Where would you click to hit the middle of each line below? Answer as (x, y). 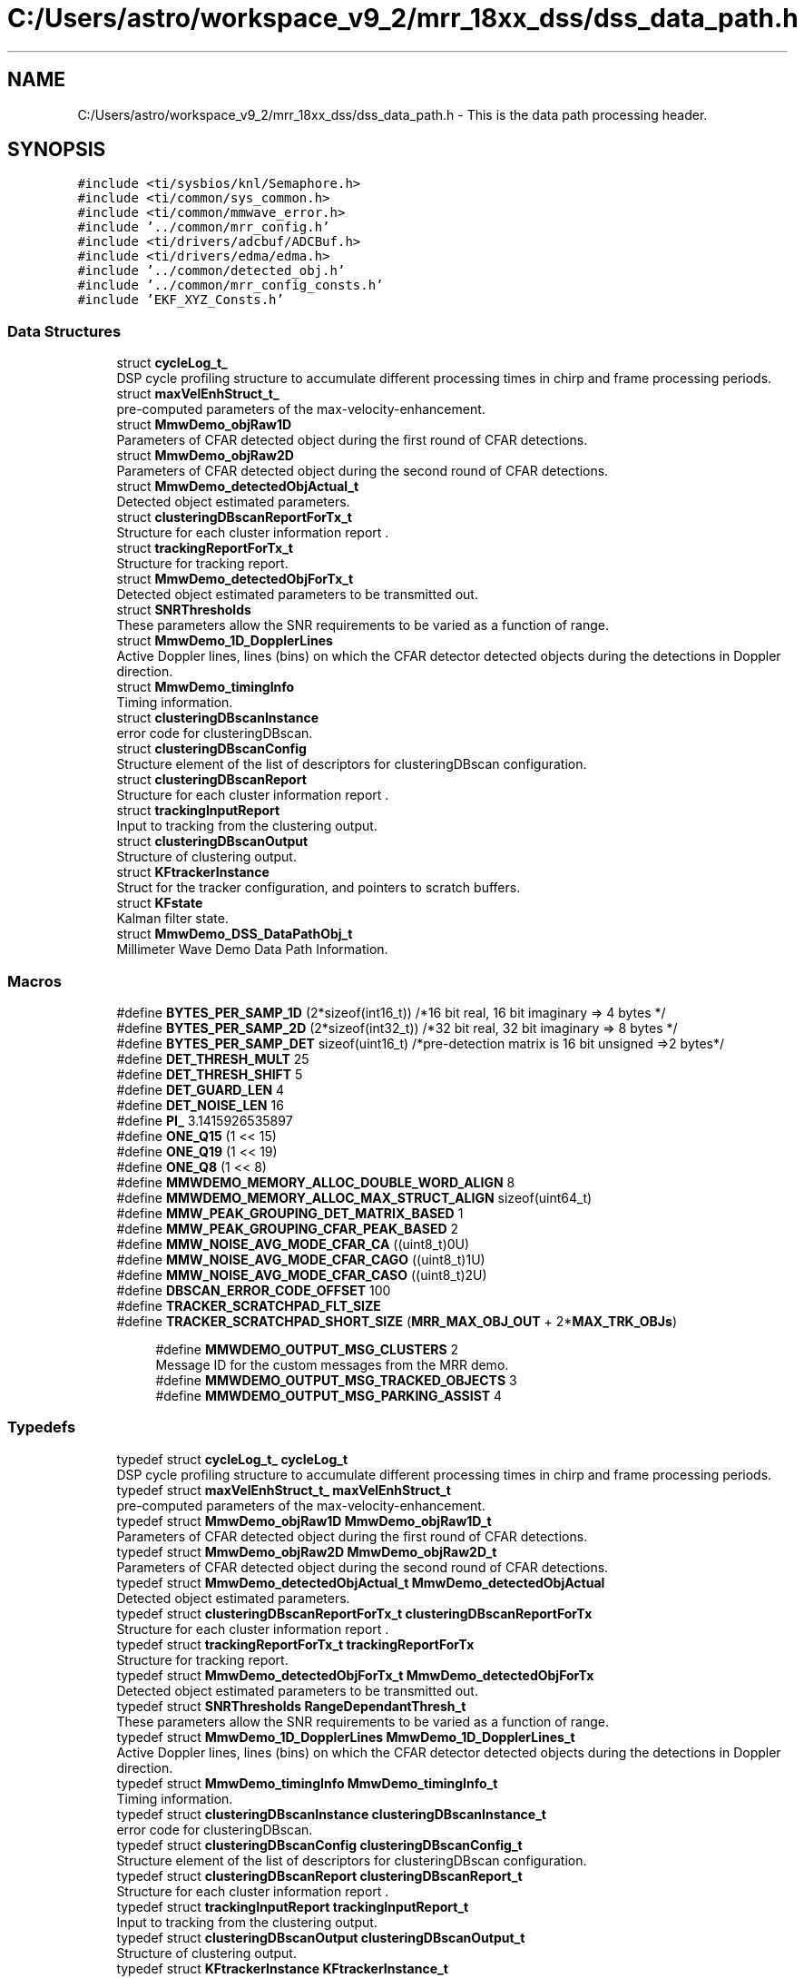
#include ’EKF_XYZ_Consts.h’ (181, 300)
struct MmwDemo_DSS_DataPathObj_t (235, 934)
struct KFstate (160, 903)
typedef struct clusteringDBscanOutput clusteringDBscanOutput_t (321, 1937)
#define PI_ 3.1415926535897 (205, 1120)
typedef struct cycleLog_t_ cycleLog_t (232, 1459)
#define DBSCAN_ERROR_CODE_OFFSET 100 (254, 1290)
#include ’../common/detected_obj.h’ (211, 271)
